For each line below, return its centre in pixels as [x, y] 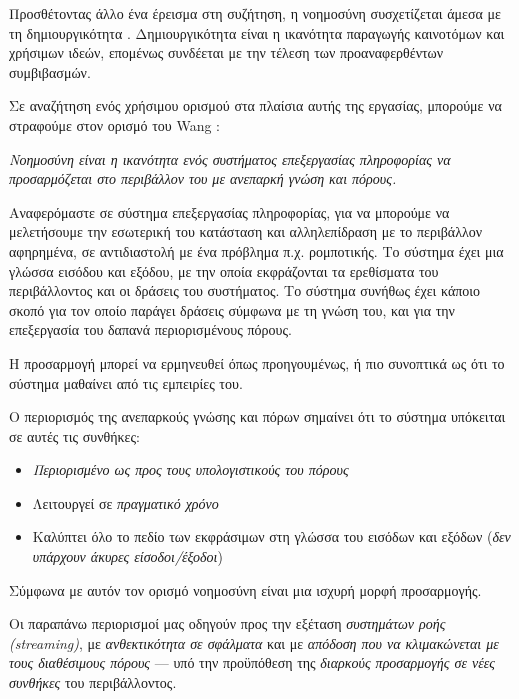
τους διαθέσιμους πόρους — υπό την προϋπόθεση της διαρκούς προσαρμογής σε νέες [252, 662]
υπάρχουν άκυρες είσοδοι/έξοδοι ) [127, 556]
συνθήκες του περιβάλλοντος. [93, 682]
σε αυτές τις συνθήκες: [74, 435]
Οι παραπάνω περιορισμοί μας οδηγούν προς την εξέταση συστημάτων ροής [227, 623]
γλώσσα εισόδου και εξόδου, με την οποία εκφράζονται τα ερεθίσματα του [224, 270]
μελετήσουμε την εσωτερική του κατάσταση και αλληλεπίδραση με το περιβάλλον [246, 231]
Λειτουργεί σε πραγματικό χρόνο [125, 502]
